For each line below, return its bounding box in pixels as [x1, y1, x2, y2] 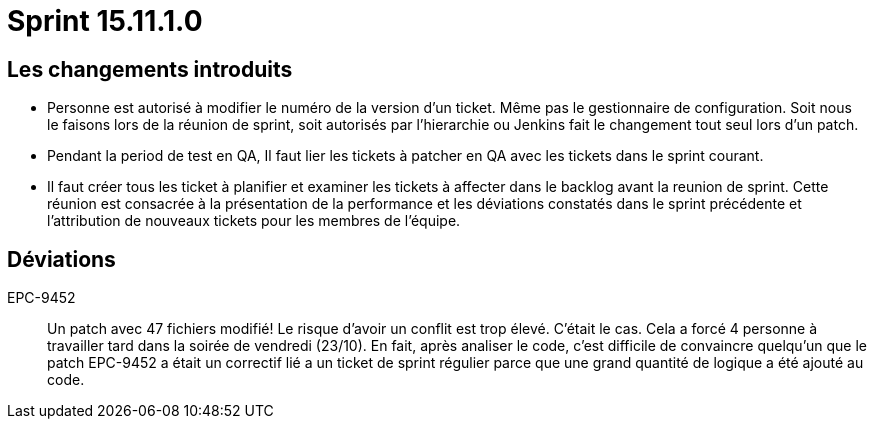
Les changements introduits [7, 56, 293, 82]
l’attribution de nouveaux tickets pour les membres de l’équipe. [47, 212, 461, 230]
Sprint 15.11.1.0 [7, 4, 203, 38]
